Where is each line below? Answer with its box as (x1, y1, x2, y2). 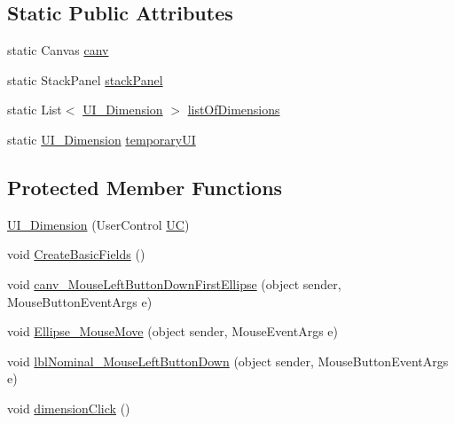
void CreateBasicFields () (7, 245, 145, 263)
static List (7, 100, 62, 119)
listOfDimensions (187, 100, 280, 119)
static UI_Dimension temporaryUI (7, 130, 196, 148)
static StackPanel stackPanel (7, 70, 163, 89)
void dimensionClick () (7, 398, 130, 417)
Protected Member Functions (7, 173, 283, 200)
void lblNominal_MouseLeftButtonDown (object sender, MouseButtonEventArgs (7, 351, 449, 370)
